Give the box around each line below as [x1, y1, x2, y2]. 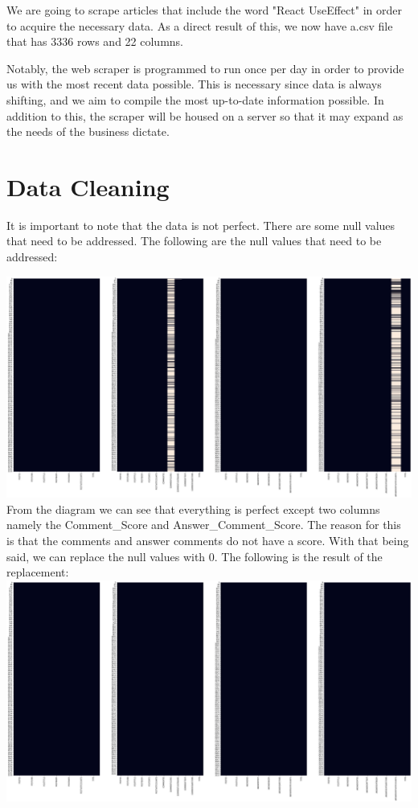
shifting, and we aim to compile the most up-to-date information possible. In [6, 91, 384, 108]
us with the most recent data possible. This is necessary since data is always [6, 76, 382, 92]
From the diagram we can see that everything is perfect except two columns [6, 500, 380, 517]
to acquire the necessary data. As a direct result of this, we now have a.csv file [6, 17, 393, 34]
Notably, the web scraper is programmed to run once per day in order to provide [6, 59, 404, 76]
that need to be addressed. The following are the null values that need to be [6, 232, 382, 249]
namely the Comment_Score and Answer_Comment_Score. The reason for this [6, 516, 401, 533]
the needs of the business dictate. [6, 123, 170, 140]
